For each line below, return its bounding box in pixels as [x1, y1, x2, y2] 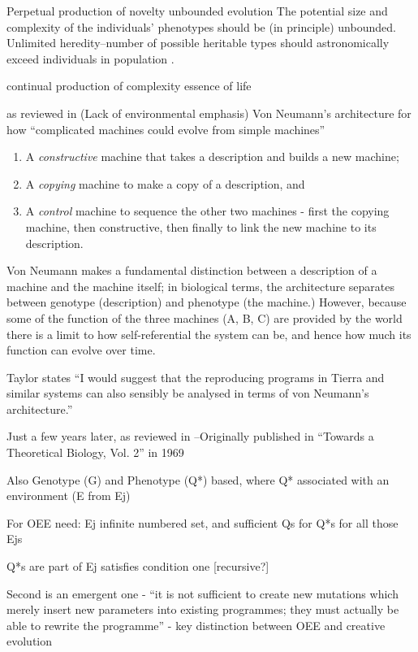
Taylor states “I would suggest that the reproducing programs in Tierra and [6, 368, 385, 385]
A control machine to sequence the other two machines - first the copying [25, 202, 390, 220]
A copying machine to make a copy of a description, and [25, 175, 305, 192]
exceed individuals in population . [6, 50, 175, 67]
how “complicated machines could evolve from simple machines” [6, 120, 325, 137]
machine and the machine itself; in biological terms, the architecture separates [6, 277, 394, 294]
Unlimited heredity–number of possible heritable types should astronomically [6, 34, 390, 51]
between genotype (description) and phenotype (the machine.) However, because [6, 293, 407, 311]
